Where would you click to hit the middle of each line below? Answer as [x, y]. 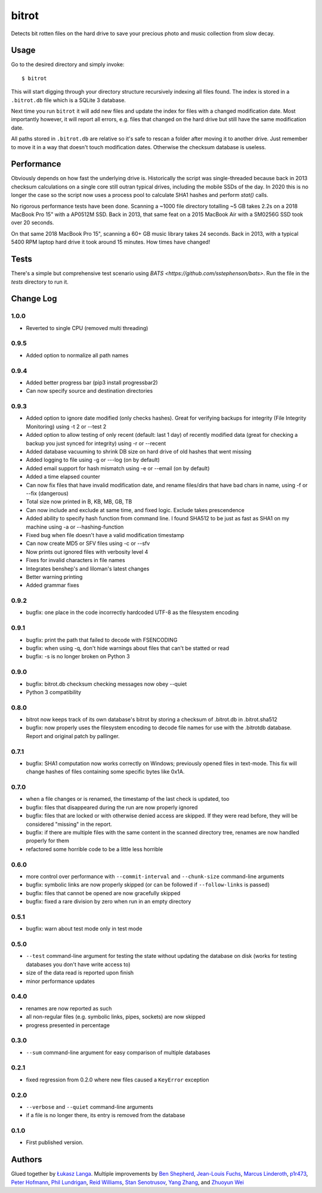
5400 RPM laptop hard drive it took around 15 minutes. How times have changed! [111, 242]
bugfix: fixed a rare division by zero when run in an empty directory [109, 902]
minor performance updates [61, 981]
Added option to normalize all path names [77, 355]
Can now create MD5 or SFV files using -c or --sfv [88, 544]
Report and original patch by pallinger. [73, 736]
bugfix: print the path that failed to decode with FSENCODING [102, 640]
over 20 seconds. [32, 223]
